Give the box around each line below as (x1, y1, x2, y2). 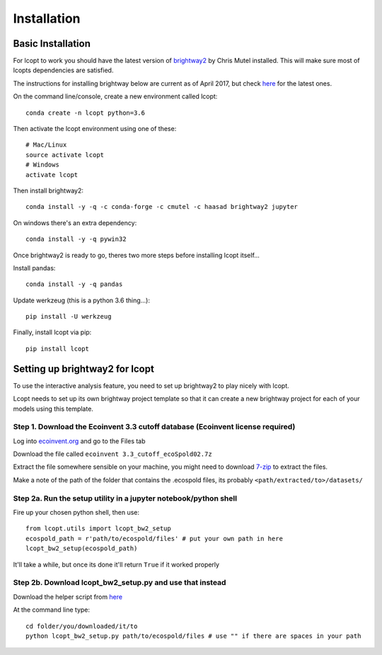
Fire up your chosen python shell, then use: (13, 508, 139, 517)
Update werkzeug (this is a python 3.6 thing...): (13, 296, 151, 304)
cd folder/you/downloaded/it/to (25, 622, 138, 630)
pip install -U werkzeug (25, 312, 112, 321)
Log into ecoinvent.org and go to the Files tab (13, 436, 146, 445)
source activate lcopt (25, 151, 105, 159)
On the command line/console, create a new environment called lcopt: (13, 92, 218, 101)
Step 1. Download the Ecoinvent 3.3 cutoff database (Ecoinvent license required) (13, 422, 296, 432)
